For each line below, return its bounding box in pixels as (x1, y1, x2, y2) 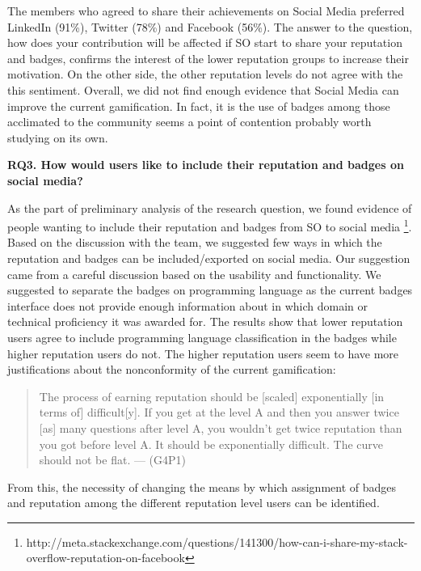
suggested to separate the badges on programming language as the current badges (7, 281, 413, 298)
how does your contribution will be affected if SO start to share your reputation (7, 34, 402, 51)
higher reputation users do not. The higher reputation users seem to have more (7, 345, 399, 362)
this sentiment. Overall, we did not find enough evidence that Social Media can (7, 81, 399, 98)
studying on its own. (7, 129, 108, 146)
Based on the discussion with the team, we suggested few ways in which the (7, 234, 382, 251)
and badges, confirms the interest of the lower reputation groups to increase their (7, 49, 409, 66)
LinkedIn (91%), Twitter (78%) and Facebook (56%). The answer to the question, (7, 18, 413, 35)
